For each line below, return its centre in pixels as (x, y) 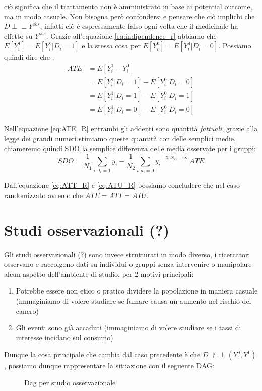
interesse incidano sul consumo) (64, 337)
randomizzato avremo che (44, 195)
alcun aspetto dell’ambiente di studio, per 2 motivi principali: (99, 274)
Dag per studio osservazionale (70, 382)
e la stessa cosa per (111, 46)
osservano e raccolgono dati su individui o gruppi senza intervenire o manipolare (128, 264)
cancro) (27, 310)
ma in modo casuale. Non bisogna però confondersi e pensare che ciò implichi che (129, 16)
